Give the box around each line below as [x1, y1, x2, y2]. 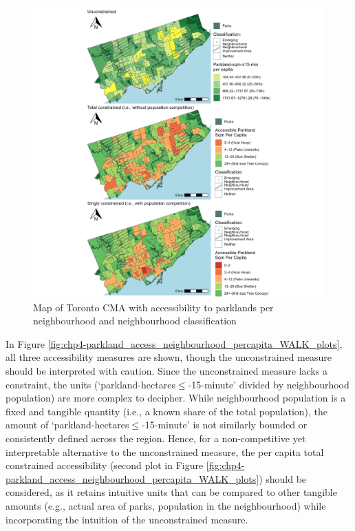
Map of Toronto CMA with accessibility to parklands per [33, 300, 274, 314]
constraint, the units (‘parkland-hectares [6, 377, 175, 391]
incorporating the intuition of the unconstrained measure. [6, 512, 248, 526]
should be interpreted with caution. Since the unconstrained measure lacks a [6, 363, 327, 377]
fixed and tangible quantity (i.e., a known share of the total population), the [6, 404, 328, 418]
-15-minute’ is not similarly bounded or [142, 417, 308, 432]
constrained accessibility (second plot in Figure [6, 458, 204, 472]
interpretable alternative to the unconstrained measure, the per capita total [6, 444, 324, 459]
